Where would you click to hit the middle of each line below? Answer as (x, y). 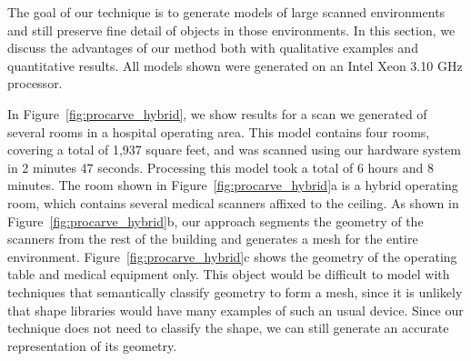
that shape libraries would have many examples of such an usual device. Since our (235, 310)
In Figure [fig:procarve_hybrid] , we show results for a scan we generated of (217, 113)
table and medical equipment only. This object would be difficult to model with (229, 274)
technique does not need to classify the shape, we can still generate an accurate (228, 328)
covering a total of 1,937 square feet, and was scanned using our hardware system (234, 150)
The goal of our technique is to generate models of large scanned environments (226, 12)
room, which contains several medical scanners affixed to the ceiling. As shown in (233, 202)
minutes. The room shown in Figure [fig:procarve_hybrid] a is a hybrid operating (233, 185)
